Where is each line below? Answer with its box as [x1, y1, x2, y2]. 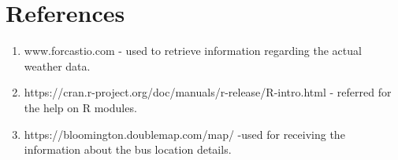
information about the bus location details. [24, 141, 232, 158]
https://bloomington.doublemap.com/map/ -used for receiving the [24, 125, 345, 142]
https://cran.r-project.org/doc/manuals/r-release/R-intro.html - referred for [24, 84, 392, 100]
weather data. [24, 57, 91, 74]
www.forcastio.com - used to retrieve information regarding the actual [24, 42, 362, 59]
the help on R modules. [24, 99, 137, 115]
